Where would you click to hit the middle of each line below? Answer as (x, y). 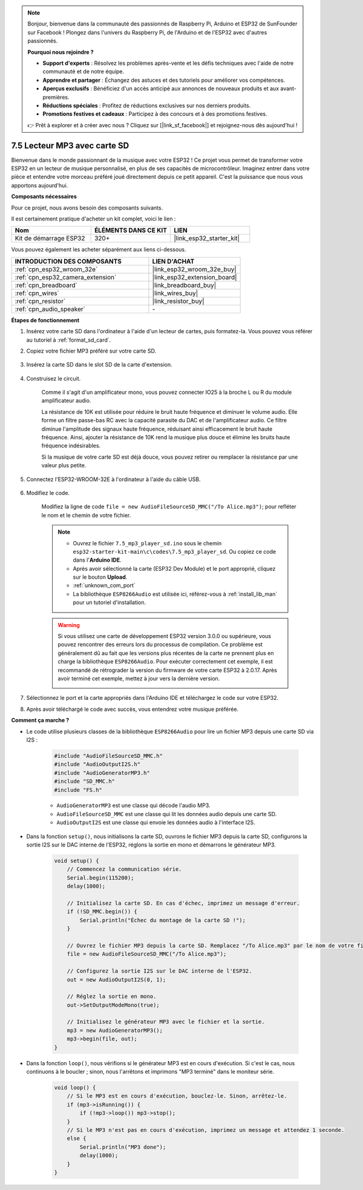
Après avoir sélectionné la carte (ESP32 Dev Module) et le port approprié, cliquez (174, 568)
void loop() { (75, 1087)
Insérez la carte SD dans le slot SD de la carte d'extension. (99, 365)
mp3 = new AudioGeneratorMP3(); (115, 1030)
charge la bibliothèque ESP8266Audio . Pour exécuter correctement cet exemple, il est (165, 662)
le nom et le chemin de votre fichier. (86, 515)
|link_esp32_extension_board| (195, 277)
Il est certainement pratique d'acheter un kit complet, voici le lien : (93, 219)
